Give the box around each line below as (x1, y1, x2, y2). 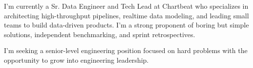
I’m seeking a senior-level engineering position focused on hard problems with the (4, 45, 248, 55)
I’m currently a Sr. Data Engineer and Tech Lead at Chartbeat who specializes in (4, 1, 249, 11)
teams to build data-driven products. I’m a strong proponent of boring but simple (4, 20, 249, 30)
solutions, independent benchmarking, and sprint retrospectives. (4, 29, 195, 39)
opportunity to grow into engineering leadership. (4, 54, 149, 65)
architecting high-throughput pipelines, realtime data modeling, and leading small (4, 10, 249, 20)
